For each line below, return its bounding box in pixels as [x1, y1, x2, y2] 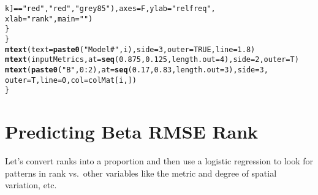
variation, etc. [5, 178, 57, 191]
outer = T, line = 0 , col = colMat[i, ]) [5, 75, 137, 85]
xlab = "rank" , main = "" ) [5, 14, 93, 23]
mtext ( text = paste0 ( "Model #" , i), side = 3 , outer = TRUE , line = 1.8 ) [5, 45, 256, 54]
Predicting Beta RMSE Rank [5, 119, 259, 144]
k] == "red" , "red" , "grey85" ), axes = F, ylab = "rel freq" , [5, 4, 216, 13]
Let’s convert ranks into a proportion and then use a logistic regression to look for [5, 155, 313, 167]
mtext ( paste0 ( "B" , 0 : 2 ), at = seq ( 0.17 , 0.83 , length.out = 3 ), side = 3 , [5, 65, 268, 74]
